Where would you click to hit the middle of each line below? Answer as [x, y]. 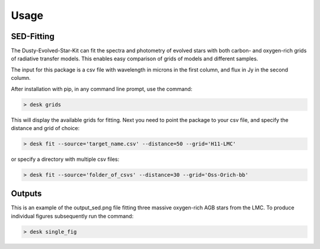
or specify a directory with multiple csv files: [65, 159]
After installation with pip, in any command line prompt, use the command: [102, 89]
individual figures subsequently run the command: [72, 216]
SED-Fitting [33, 36]
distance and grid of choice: [45, 128]
